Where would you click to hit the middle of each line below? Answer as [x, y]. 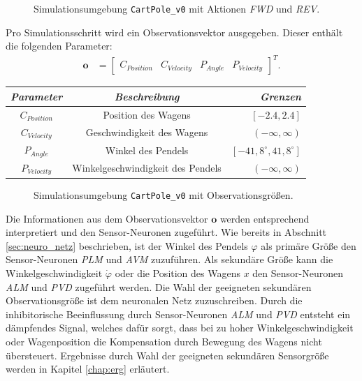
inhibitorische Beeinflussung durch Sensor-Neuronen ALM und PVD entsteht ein [178, 314]
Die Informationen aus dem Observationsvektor [107, 218]
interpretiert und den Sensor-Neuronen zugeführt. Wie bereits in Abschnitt [166, 232]
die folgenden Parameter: [59, 46]
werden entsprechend [265, 218]
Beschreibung [147, 96]
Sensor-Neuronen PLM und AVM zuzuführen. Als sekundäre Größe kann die [169, 259]
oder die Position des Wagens [178, 272]
